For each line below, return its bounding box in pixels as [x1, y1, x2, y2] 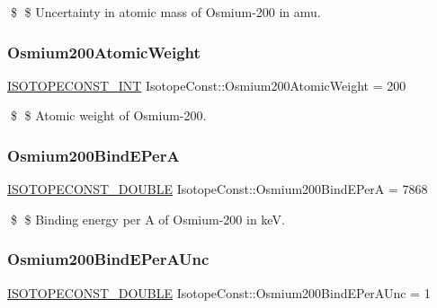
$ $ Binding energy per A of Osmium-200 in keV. [10, 209, 285, 228]
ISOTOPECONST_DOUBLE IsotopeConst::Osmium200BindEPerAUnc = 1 [7, 283, 431, 302]
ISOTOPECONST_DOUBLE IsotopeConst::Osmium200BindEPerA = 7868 [7, 180, 428, 198]
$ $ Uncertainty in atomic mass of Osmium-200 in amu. [10, 3, 321, 21]
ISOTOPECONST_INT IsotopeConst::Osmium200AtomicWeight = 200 [7, 75, 406, 94]
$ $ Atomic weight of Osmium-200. [10, 106, 207, 125]
